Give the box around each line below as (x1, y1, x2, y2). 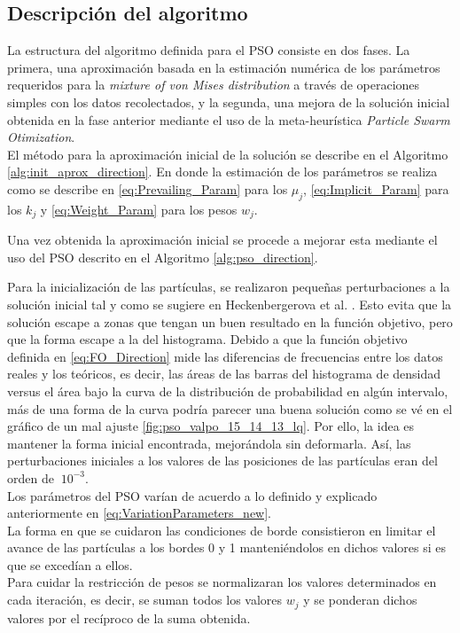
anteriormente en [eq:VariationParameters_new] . (7, 504, 271, 522)
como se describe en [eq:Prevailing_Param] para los (7, 179, 288, 198)
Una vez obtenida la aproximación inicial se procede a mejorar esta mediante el (7, 231, 438, 249)
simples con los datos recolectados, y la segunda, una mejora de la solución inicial (7, 92, 450, 111)
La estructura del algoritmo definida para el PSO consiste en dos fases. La (7, 41, 410, 59)
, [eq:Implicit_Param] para (303, 179, 449, 198)
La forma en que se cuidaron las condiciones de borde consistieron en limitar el (7, 520, 436, 539)
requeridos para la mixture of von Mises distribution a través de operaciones (7, 75, 420, 94)
